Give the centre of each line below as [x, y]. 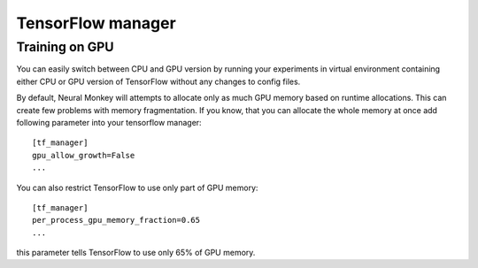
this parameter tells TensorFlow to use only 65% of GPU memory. [136, 253]
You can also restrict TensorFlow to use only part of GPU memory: [137, 188]
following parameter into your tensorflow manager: [109, 122]
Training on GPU [65, 47]
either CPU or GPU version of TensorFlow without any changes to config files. [158, 81]
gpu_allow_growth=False [84, 155]
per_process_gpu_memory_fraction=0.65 [116, 220]
